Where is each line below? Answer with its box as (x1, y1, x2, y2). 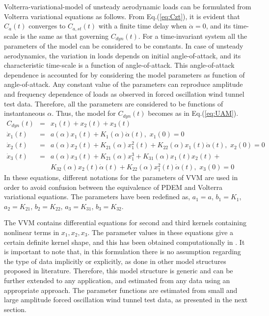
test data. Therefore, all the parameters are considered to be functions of (4, 98, 223, 108)
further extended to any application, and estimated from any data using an (4, 275, 230, 285)
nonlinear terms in (4, 227, 59, 237)
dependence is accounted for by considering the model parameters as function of (4, 69, 245, 79)
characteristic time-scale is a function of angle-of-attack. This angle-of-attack (4, 60, 235, 70)
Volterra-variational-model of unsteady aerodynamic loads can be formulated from (4, 1, 251, 11)
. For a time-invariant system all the (138, 30, 247, 41)
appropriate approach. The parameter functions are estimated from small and (4, 285, 238, 295)
